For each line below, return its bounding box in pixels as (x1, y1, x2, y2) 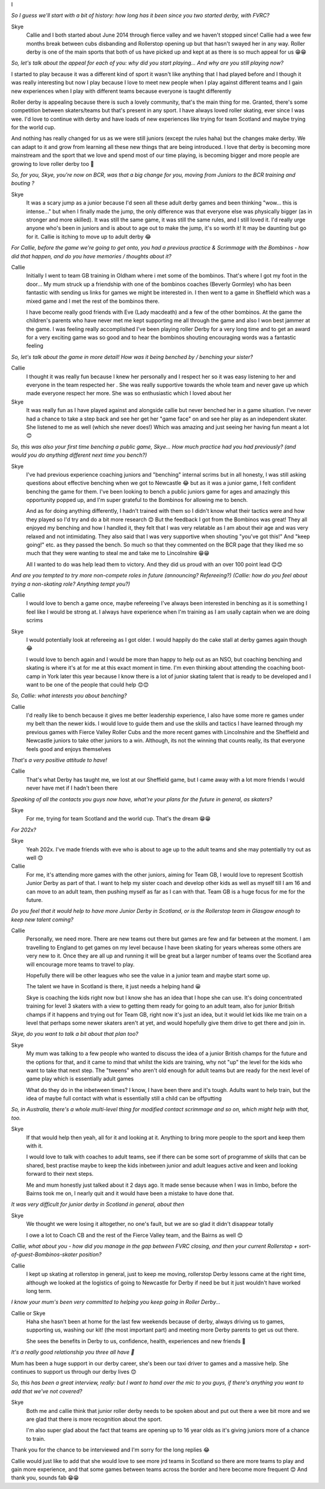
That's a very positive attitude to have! (11, 757, 108, 764)
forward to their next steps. (26, 1170, 94, 1178)
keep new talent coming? (11, 916, 73, 923)
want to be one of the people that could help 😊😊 (26, 681, 149, 688)
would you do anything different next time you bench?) (11, 451, 147, 459)
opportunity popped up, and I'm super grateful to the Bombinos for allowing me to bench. (26, 497, 248, 504)
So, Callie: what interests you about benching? (11, 692, 127, 699)
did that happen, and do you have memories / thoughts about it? (11, 252, 172, 259)
